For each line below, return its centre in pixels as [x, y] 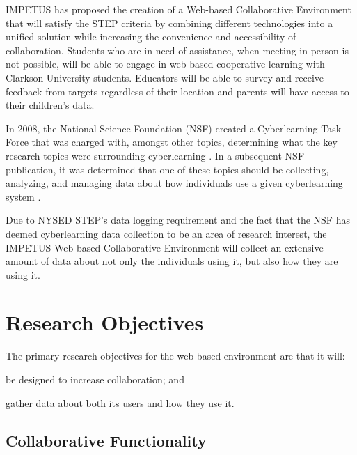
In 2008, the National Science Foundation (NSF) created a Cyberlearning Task [174, 128]
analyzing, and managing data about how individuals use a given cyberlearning [174, 183]
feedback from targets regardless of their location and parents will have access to [177, 91]
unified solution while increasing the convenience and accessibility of [151, 37]
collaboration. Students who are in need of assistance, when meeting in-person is [177, 50]
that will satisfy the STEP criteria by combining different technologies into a [169, 23]
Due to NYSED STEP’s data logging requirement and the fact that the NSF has [178, 220]
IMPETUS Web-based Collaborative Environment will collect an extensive [165, 247]
